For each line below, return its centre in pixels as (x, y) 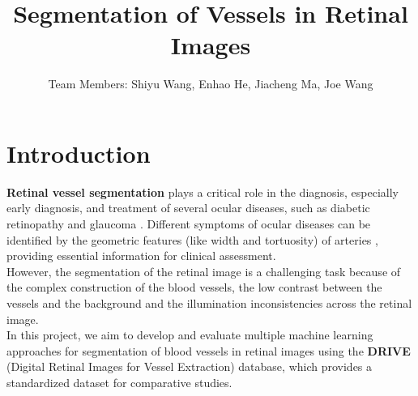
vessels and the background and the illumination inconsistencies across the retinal (209, 303)
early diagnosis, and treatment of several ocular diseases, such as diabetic (188, 208)
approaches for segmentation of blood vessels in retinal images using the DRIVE (209, 350)
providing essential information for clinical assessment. (141, 255)
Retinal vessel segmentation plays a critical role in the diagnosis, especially (203, 192)
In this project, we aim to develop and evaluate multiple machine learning (190, 335)
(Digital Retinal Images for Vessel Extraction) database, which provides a (190, 366)
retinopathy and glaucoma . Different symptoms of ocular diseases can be (189, 224)
